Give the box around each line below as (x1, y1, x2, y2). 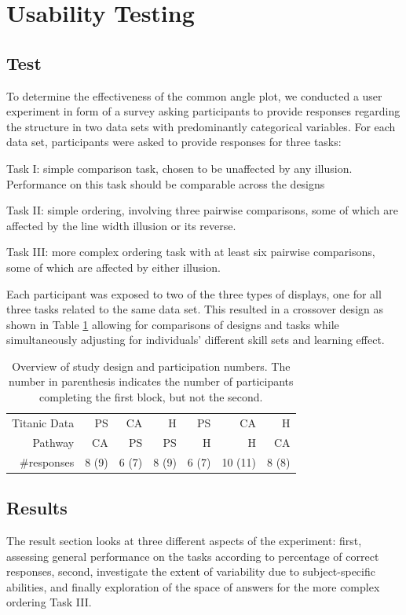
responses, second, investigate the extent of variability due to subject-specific (6, 563, 375, 580)
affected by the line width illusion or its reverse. (6, 217, 236, 233)
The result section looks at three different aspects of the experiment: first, (6, 532, 362, 548)
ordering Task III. (6, 594, 92, 610)
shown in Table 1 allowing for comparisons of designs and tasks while (6, 316, 339, 332)
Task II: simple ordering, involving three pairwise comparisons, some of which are (6, 202, 398, 218)
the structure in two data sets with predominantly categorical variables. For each (6, 118, 396, 134)
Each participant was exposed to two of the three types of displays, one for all (6, 285, 382, 302)
